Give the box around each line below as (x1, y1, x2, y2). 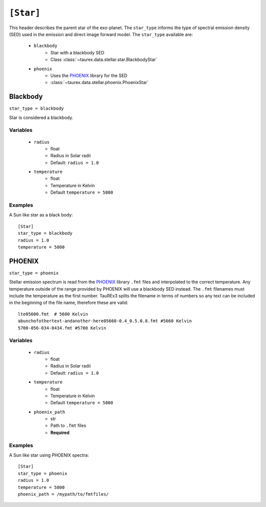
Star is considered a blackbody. (9, 114, 73, 121)
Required (50, 429, 70, 435)
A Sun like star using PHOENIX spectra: (9, 452, 89, 458)
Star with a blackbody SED (50, 49, 104, 55)
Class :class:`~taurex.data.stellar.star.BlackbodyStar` (50, 57, 158, 63)
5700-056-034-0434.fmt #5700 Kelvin (18, 325, 106, 331)
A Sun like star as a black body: (9, 212, 73, 218)
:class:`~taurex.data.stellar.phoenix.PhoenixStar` (50, 80, 149, 85)
